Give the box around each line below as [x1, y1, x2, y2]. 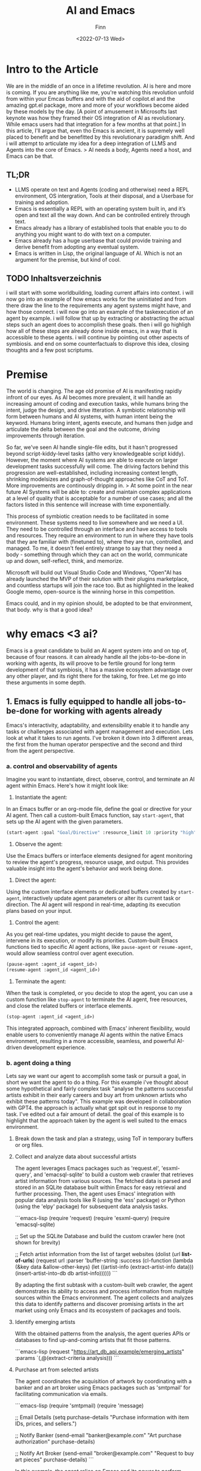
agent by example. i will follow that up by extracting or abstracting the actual [6, 314, 194, 322]
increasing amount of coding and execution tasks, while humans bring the [6, 400, 188, 408]
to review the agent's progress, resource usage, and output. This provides [6, 859, 189, 866]
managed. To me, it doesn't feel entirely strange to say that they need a [6, 544, 182, 552]
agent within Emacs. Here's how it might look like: [6, 782, 129, 789]
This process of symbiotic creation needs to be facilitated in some [6, 513, 169, 520]
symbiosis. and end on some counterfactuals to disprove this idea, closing [6, 340, 190, 347]
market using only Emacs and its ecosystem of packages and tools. [14, 1307, 181, 1314]
